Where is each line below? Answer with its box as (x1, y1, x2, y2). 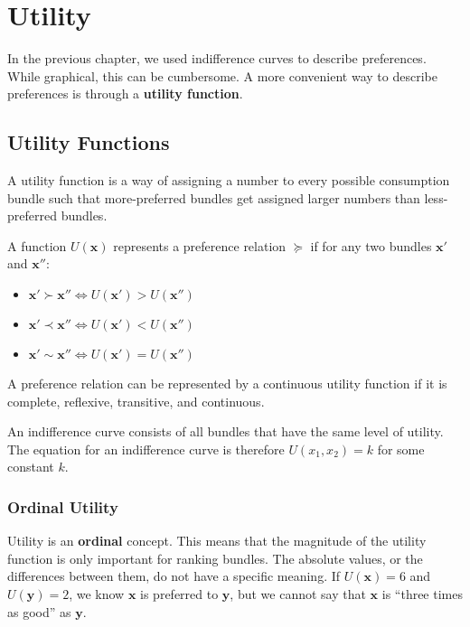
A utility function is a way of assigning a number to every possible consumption (7, 171, 450, 190)
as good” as (7, 602, 71, 621)
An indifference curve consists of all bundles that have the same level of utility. (7, 422, 444, 441)
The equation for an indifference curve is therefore (7, 439, 285, 458)
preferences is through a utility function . (7, 84, 243, 103)
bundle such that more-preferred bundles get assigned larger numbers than (7, 188, 420, 207)
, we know (69, 585, 125, 604)
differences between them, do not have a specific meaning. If (7, 566, 341, 585)
